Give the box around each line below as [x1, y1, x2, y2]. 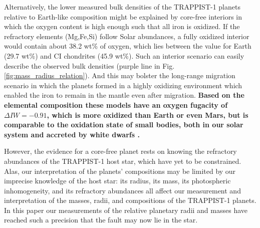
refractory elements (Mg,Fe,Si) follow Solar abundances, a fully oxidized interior [4, 31, 249, 41]
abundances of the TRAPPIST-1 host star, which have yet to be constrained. [4, 155, 241, 166]
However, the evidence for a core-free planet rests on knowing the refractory [4, 146, 237, 156]
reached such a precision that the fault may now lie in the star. [4, 214, 198, 225]
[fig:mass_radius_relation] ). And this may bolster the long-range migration [4, 70, 235, 81]
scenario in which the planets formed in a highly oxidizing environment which [4, 80, 242, 90]
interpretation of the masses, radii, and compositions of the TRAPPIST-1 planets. [4, 195, 256, 205]
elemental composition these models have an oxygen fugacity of [4, 99, 228, 110]
